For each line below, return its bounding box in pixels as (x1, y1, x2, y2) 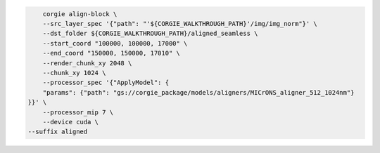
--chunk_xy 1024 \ (42, 69, 106, 76)
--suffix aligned (27, 128, 88, 136)
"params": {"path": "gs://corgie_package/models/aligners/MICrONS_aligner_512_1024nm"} (42, 88, 355, 96)
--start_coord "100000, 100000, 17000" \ (42, 39, 188, 47)
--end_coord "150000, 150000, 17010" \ (42, 49, 181, 58)
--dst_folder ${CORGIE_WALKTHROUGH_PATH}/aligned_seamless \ (42, 29, 258, 38)
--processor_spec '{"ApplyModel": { (42, 79, 169, 87)
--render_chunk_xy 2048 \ (42, 59, 132, 67)
